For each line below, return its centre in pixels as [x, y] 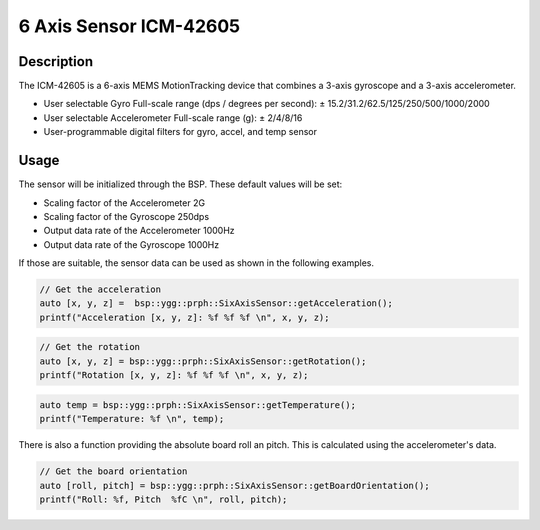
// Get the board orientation [113, 471]
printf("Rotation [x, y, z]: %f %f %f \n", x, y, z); [174, 375]
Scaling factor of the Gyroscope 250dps [126, 216]
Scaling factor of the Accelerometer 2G [124, 202]
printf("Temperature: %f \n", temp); [132, 419]
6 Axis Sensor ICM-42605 [129, 26]
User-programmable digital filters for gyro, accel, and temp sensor [180, 132]
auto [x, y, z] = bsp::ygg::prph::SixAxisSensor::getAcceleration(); [216, 303]
